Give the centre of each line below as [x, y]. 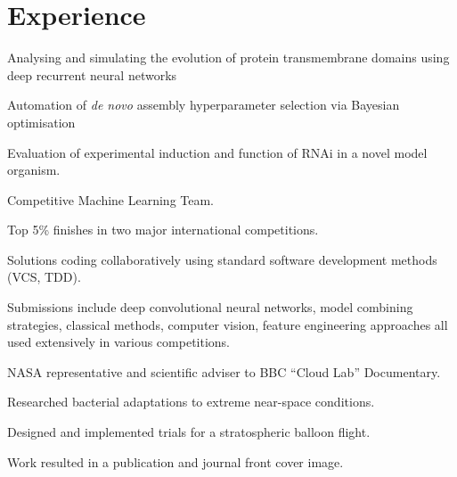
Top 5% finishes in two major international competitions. [163, 230]
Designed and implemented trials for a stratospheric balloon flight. [189, 432]
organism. [34, 170]
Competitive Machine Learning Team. [111, 199]
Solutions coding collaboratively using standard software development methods [222, 259]
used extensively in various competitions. [119, 342]
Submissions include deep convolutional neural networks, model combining [210, 307]
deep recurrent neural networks [92, 74]
